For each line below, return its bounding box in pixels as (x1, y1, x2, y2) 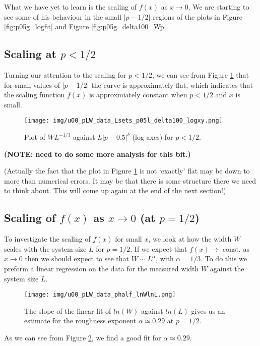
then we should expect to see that (25, 253, 129, 264)
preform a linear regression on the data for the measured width (4, 263, 199, 273)
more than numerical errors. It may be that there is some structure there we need (4, 175, 256, 186)
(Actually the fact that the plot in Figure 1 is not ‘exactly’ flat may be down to (4, 165, 250, 176)
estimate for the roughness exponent (24, 315, 136, 326)
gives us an (191, 305, 225, 316)
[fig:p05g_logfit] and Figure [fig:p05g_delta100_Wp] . (4, 21, 168, 32)
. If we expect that (130, 243, 187, 254)
